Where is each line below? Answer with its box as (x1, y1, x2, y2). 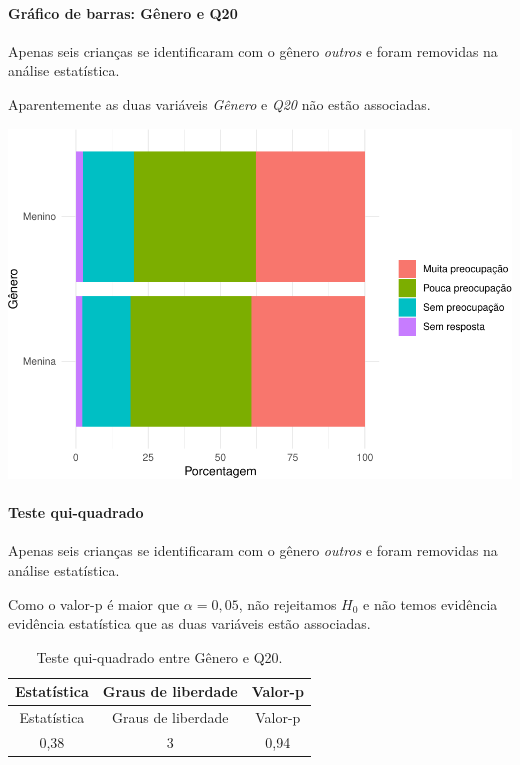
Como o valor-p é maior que (8, 593, 180, 614)
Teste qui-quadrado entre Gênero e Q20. (36, 646, 283, 667)
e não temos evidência (363, 593, 498, 614)
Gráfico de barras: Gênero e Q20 (8, 2, 238, 23)
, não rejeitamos (238, 593, 337, 614)
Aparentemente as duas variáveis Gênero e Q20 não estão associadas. (8, 93, 431, 114)
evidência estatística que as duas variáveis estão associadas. (8, 613, 371, 634)
